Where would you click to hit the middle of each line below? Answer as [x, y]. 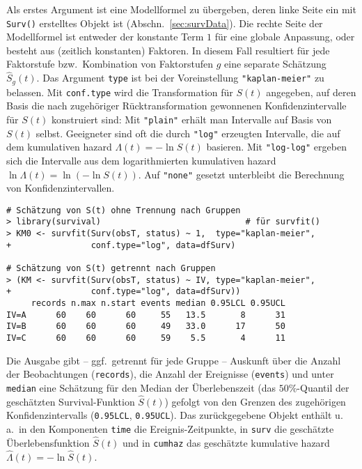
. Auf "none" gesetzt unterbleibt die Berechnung [241, 174]
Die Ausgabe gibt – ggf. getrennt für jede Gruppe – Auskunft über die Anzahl [174, 360]
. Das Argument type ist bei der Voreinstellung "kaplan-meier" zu [180, 78]
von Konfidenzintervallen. [61, 188]
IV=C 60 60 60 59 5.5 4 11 [146, 338]
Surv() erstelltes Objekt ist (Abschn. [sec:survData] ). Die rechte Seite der [165, 23]
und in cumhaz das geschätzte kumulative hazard [226, 442]
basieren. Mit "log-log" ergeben [276, 147]
